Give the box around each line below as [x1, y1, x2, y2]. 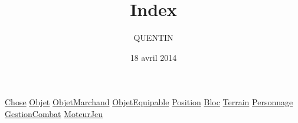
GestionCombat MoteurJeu [5, 107, 103, 119]
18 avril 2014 [130, 51, 177, 63]
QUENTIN [133, 31, 173, 44]
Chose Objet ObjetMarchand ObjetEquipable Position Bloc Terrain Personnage [5, 96, 293, 108]
